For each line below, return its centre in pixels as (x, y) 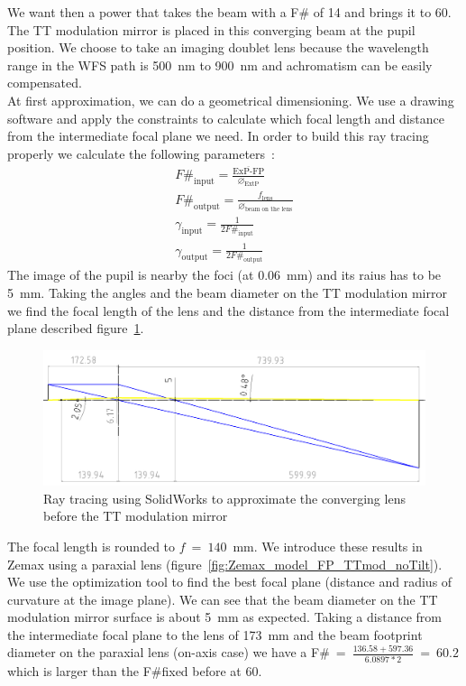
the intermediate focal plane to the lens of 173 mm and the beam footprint (215, 634)
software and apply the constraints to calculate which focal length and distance (226, 118)
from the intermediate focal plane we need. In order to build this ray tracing (218, 136)
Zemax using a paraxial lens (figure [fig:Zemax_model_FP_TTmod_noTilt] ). (225, 564)
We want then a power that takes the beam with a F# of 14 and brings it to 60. (229, 12)
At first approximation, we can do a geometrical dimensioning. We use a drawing (231, 100)
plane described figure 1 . (76, 328)
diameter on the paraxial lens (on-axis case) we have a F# (169, 652)
